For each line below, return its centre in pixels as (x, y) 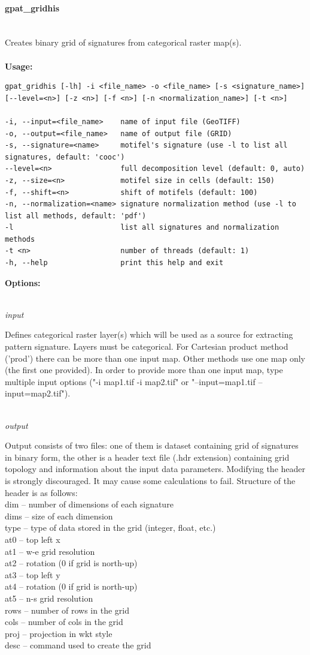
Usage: (19, 66)
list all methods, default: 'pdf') (76, 216)
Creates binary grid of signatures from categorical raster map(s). (123, 42)
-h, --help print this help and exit (114, 263)
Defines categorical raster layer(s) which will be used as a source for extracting (149, 334)
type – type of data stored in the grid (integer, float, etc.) (110, 528)
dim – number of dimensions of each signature (89, 504)
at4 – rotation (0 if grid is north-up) (71, 586)
